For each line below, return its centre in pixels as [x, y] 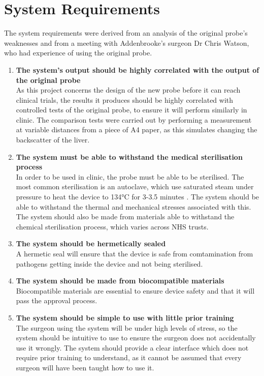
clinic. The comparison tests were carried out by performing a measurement [134, 119]
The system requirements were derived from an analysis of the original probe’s [126, 33]
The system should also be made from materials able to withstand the [125, 216]
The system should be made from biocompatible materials [120, 281]
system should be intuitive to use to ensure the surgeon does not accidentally [136, 338]
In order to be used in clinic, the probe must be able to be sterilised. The [130, 176]
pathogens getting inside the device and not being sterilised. [109, 263]
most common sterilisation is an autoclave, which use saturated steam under [135, 186]
